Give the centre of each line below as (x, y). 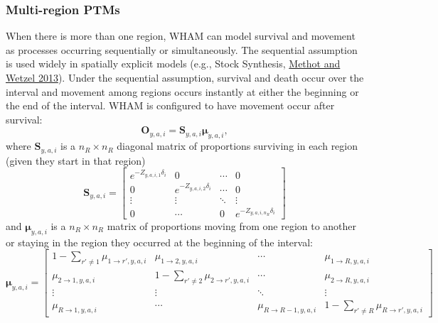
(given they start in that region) (76, 160)
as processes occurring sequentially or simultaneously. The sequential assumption (182, 49)
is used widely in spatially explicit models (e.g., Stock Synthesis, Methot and (173, 64)
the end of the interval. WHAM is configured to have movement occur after (170, 105)
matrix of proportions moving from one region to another (232, 225)
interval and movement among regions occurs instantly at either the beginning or (182, 91)
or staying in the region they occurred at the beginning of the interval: (159, 242)
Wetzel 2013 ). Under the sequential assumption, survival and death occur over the (185, 77)
